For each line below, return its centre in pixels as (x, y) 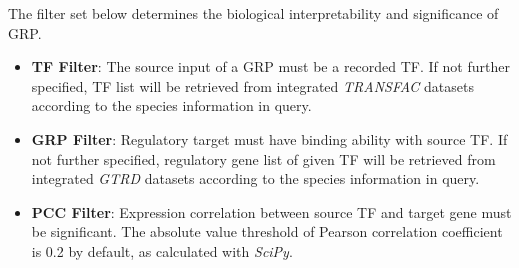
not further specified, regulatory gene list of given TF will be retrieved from (263, 158)
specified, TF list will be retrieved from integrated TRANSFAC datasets (252, 85)
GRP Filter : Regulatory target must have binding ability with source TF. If (269, 138)
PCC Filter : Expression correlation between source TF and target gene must (271, 211)
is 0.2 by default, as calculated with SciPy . (162, 250)
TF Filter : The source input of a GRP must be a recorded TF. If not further (270, 66)
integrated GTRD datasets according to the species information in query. (255, 178)
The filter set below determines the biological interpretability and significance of (253, 13)
